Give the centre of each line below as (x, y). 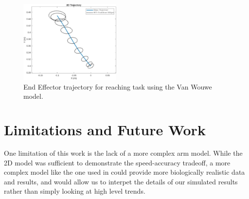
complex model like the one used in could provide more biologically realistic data (124, 172)
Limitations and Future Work (105, 130)
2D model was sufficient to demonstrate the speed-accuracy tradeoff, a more (117, 162)
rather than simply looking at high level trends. (75, 191)
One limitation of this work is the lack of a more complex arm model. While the (123, 153)
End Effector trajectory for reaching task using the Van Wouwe (118, 86)
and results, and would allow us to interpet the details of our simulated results (121, 181)
